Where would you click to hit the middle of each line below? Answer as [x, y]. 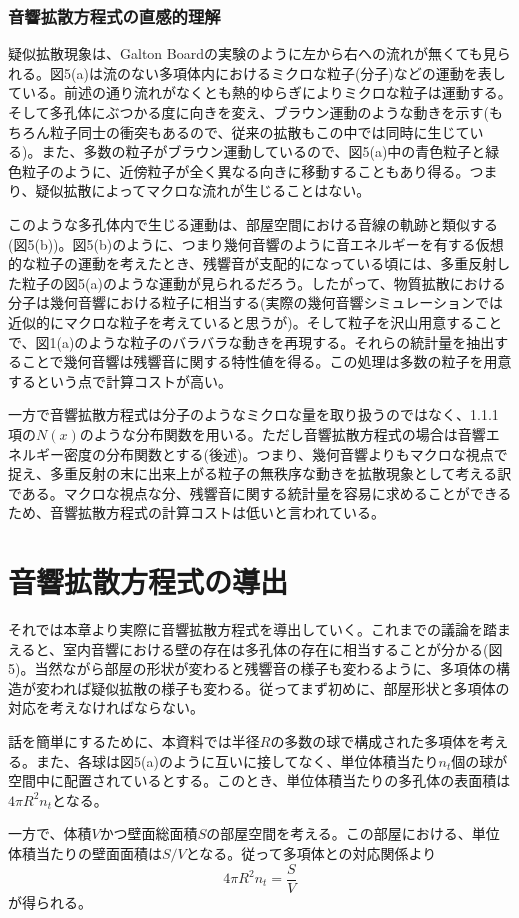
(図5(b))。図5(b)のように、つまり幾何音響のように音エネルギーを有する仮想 [256, 243]
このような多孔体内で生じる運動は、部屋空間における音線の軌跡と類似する [253, 223]
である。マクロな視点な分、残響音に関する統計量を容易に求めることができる [260, 492]
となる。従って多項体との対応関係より [311, 852]
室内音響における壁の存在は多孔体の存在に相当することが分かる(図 [283, 648]
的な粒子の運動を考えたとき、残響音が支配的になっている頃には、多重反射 [252, 263]
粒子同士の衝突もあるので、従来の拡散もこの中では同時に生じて [259, 131]
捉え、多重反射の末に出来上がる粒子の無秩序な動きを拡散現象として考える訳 [260, 473]
